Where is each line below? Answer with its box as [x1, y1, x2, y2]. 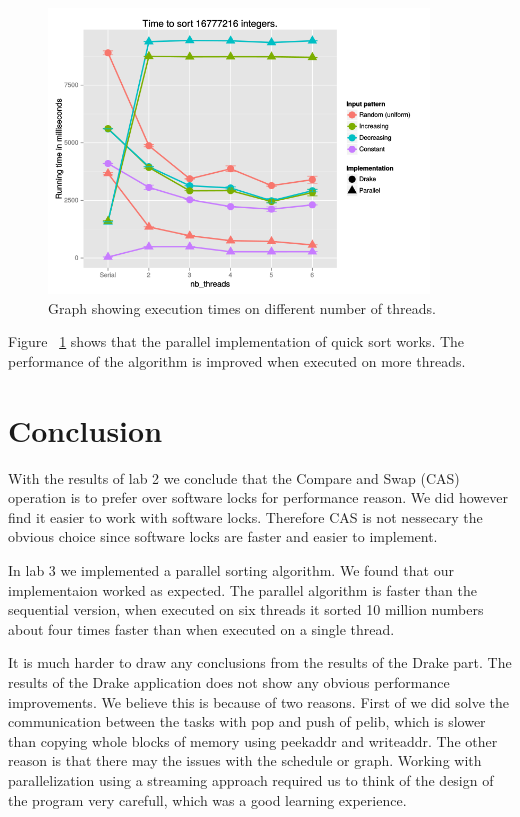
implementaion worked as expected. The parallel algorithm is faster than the [8, 579, 477, 600]
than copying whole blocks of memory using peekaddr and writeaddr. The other [8, 730, 498, 751]
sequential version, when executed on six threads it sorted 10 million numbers [8, 599, 484, 620]
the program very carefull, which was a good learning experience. [8, 789, 407, 810]
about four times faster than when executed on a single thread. [8, 618, 395, 639]
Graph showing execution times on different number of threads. [48, 297, 436, 318]
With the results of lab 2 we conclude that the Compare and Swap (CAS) [8, 467, 460, 488]
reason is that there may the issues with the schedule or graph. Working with [8, 750, 482, 771]
